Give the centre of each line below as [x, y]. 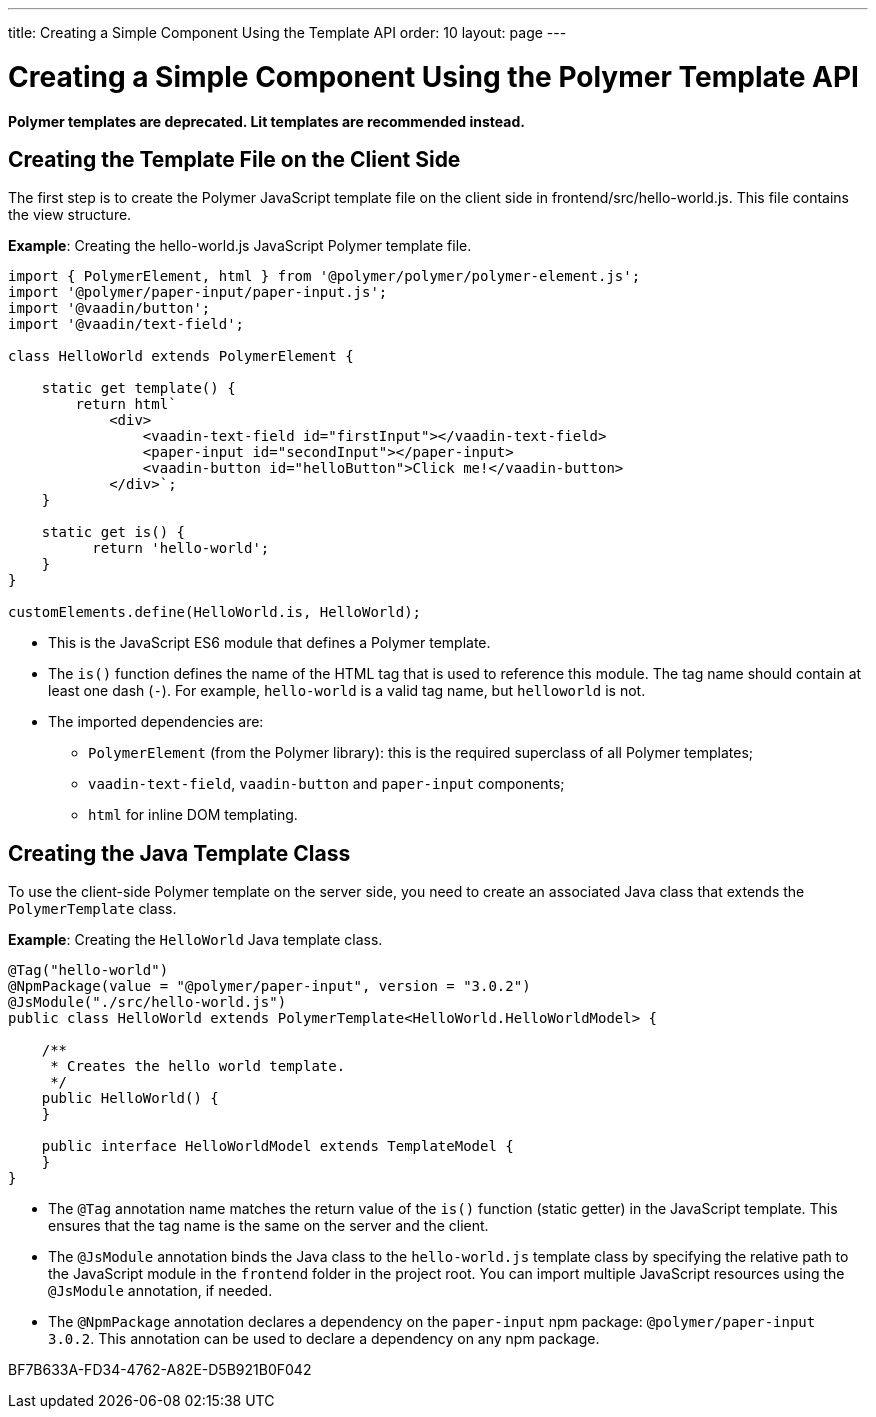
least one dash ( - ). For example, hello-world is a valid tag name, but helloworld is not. [347, 691]
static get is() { [113, 532]
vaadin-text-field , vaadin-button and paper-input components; [326, 784]
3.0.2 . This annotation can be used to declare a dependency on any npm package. [324, 1339]
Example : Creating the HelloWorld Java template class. [195, 940]
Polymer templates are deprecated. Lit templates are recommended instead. [266, 121]
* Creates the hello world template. [198, 1066]
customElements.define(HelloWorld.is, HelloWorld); [215, 612]
